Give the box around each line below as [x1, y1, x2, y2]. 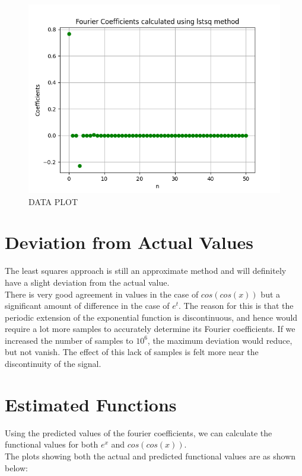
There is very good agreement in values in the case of [5, 287, 199, 300]
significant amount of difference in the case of [5, 299, 170, 312]
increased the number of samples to [5, 334, 133, 346]
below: [5, 461, 28, 474]
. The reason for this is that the [178, 299, 294, 312]
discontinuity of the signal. [5, 357, 101, 370]
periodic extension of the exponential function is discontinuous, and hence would [5, 311, 298, 323]
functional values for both [5, 438, 98, 451]
